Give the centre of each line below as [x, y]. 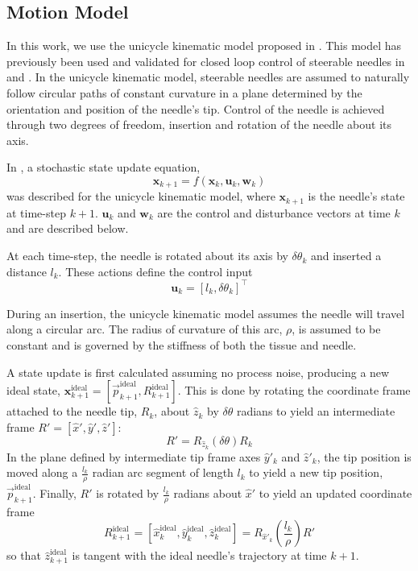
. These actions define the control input [155, 271]
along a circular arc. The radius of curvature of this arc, [145, 329]
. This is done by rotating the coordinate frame [294, 390]
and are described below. [68, 228]
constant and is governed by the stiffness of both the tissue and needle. [182, 344]
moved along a [42, 472]
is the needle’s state [356, 196]
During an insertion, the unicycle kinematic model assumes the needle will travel [206, 313]
